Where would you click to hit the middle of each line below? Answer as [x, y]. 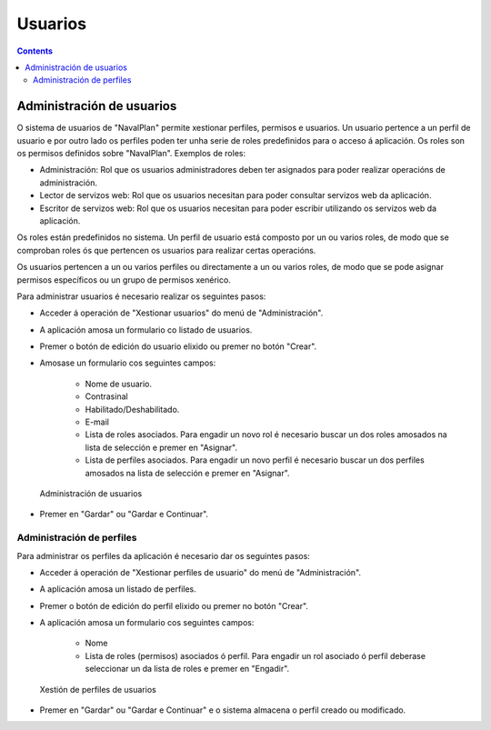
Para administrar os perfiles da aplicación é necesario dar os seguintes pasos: [164, 555]
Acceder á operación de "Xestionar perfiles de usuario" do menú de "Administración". [200, 572]
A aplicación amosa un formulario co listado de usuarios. [146, 330]
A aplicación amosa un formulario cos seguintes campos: [147, 623]
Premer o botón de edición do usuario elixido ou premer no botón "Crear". [178, 346]
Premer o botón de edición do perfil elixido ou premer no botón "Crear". [174, 605]
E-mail [97, 422]
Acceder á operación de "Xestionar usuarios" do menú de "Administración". [181, 313]
